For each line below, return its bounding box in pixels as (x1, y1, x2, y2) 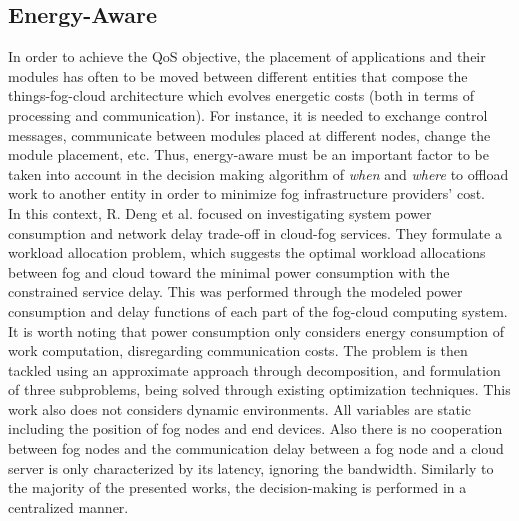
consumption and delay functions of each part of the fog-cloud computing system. (8, 300, 508, 321)
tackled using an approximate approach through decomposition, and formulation (8, 359, 501, 380)
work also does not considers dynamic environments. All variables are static (8, 398, 472, 419)
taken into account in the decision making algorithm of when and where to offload (8, 163, 509, 184)
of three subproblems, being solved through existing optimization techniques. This (8, 379, 511, 400)
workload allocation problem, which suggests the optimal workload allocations (8, 242, 486, 263)
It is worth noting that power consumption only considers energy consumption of (8, 320, 505, 341)
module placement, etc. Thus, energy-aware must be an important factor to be (8, 144, 489, 165)
